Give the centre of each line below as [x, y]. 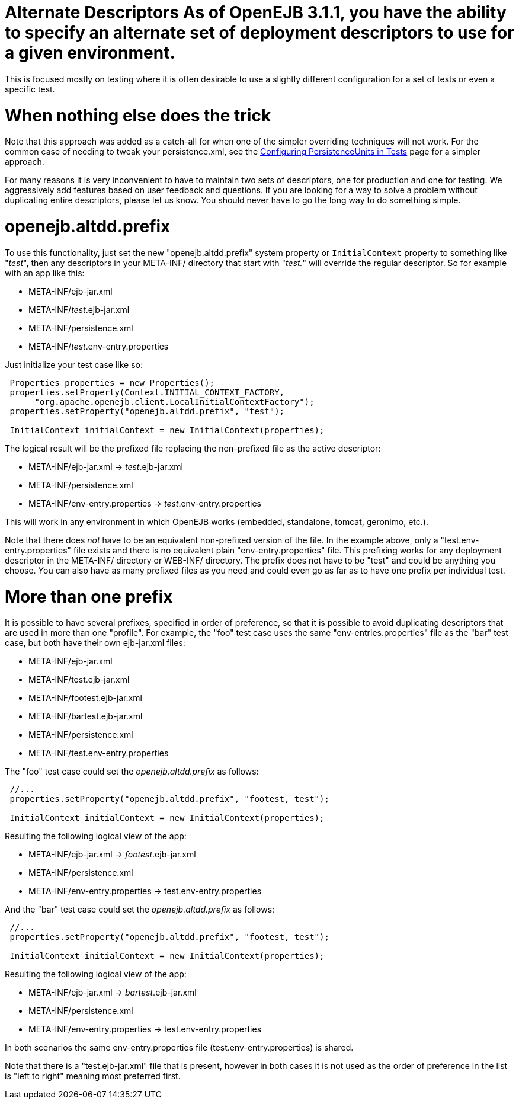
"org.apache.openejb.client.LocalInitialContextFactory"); [174, 401]
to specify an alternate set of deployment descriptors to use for [259, 33]
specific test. [30, 89]
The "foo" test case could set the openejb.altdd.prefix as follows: [132, 772]
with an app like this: [45, 273]
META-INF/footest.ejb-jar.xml [85, 698]
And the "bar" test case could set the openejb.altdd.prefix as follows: [140, 910]
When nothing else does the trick [138, 115]
